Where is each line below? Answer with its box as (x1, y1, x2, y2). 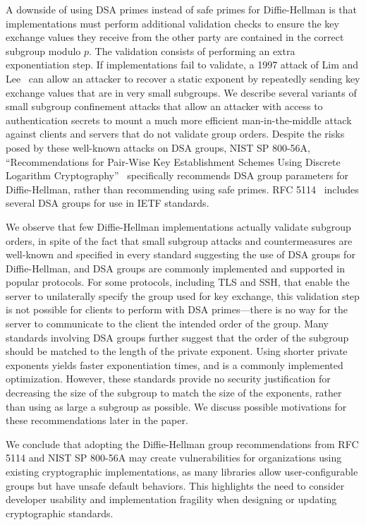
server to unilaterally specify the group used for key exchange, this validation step (6, 288, 360, 303)
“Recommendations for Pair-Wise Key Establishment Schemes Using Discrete (6, 154, 341, 169)
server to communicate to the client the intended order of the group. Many (6, 316, 329, 331)
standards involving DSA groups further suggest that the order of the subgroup (6, 330, 349, 344)
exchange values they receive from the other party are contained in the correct (6, 30, 344, 44)
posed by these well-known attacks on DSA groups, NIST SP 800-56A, (6, 140, 310, 155)
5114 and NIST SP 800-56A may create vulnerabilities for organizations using (6, 450, 342, 465)
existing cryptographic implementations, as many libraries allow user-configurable (6, 464, 358, 478)
